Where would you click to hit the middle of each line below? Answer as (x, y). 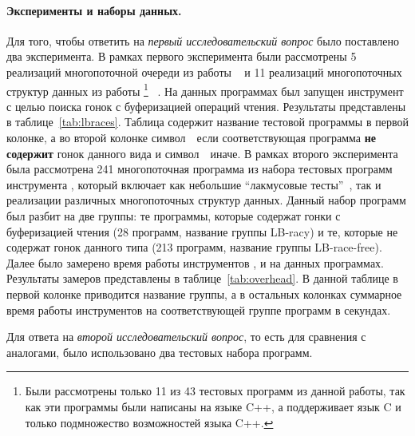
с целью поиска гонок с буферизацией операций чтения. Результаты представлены (206, 106)
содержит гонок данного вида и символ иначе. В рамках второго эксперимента (202, 153)
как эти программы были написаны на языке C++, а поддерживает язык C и (213, 406)
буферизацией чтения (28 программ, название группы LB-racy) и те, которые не (202, 231)
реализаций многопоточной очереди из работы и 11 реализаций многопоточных (204, 71)
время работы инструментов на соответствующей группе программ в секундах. (199, 309)
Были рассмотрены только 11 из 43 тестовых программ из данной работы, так (215, 391)
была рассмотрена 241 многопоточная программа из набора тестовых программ (200, 169)
